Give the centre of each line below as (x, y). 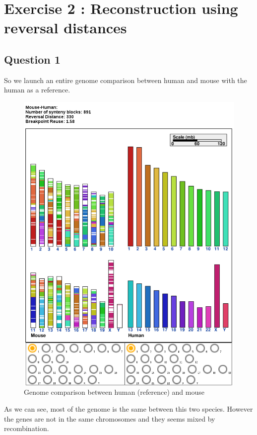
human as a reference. (37, 90)
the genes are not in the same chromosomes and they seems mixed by (110, 418)
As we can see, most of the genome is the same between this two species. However (128, 408)
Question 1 (32, 59)
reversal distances (65, 28)
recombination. (27, 428)
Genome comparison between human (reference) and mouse (114, 392)
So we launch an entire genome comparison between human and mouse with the (126, 80)
